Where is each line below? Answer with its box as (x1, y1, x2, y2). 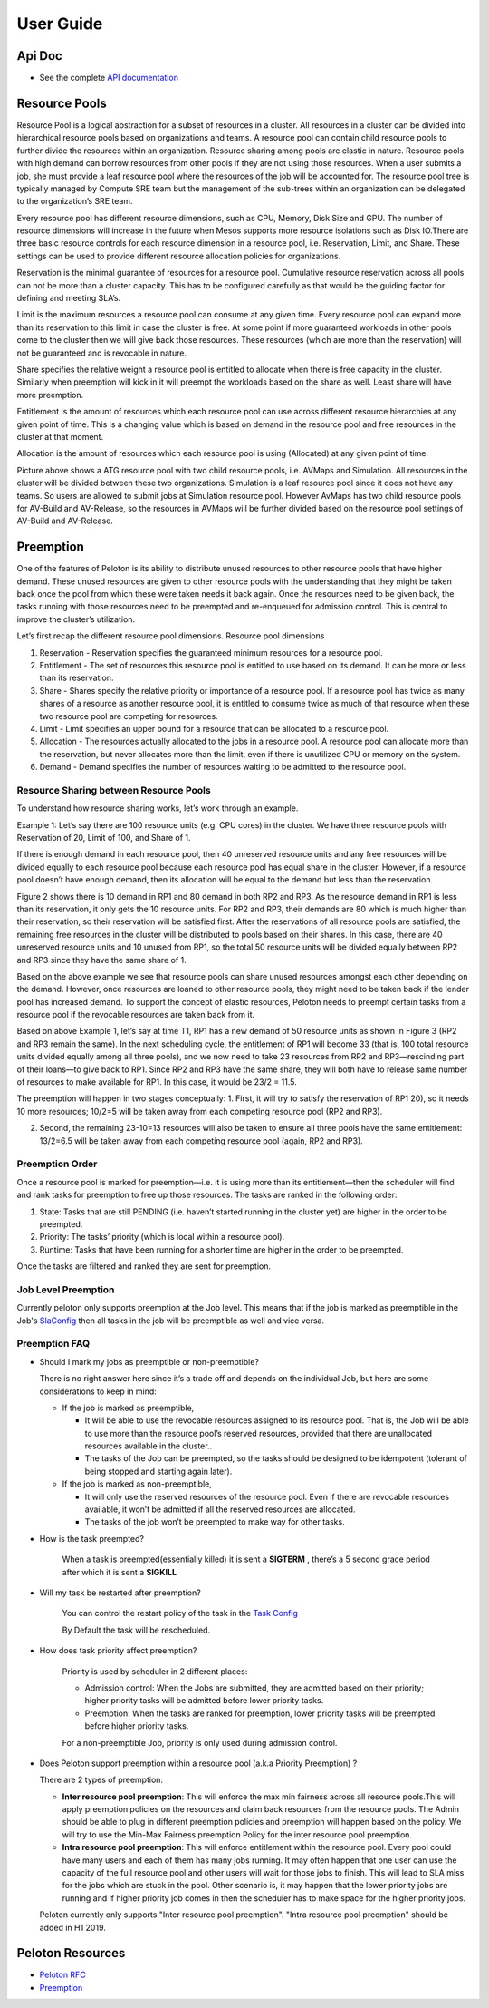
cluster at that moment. (16, 431, 104, 442)
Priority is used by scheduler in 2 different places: (62, 1665, 248, 1677)
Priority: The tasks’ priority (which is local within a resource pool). (39, 1232, 285, 1243)
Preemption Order (16, 1157, 98, 1170)
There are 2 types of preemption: (39, 1774, 163, 1786)
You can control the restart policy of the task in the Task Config (62, 1608, 299, 1619)
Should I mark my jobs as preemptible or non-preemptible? (39, 1356, 260, 1367)
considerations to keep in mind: (39, 1386, 158, 1397)
